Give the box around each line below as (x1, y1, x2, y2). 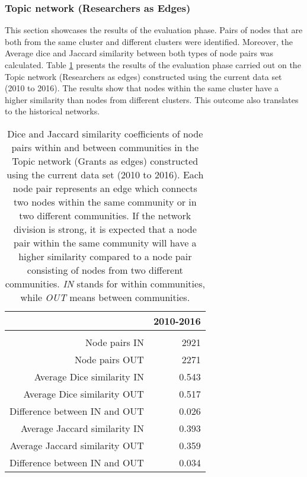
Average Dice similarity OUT (23, 386, 144, 401)
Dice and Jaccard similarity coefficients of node (7, 126, 203, 140)
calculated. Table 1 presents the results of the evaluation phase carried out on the (5, 59, 301, 71)
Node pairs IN (85, 335, 144, 349)
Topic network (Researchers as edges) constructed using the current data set (5, 70, 282, 82)
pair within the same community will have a (14, 235, 197, 249)
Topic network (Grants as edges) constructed (12, 153, 199, 168)
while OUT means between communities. (20, 290, 190, 304)
